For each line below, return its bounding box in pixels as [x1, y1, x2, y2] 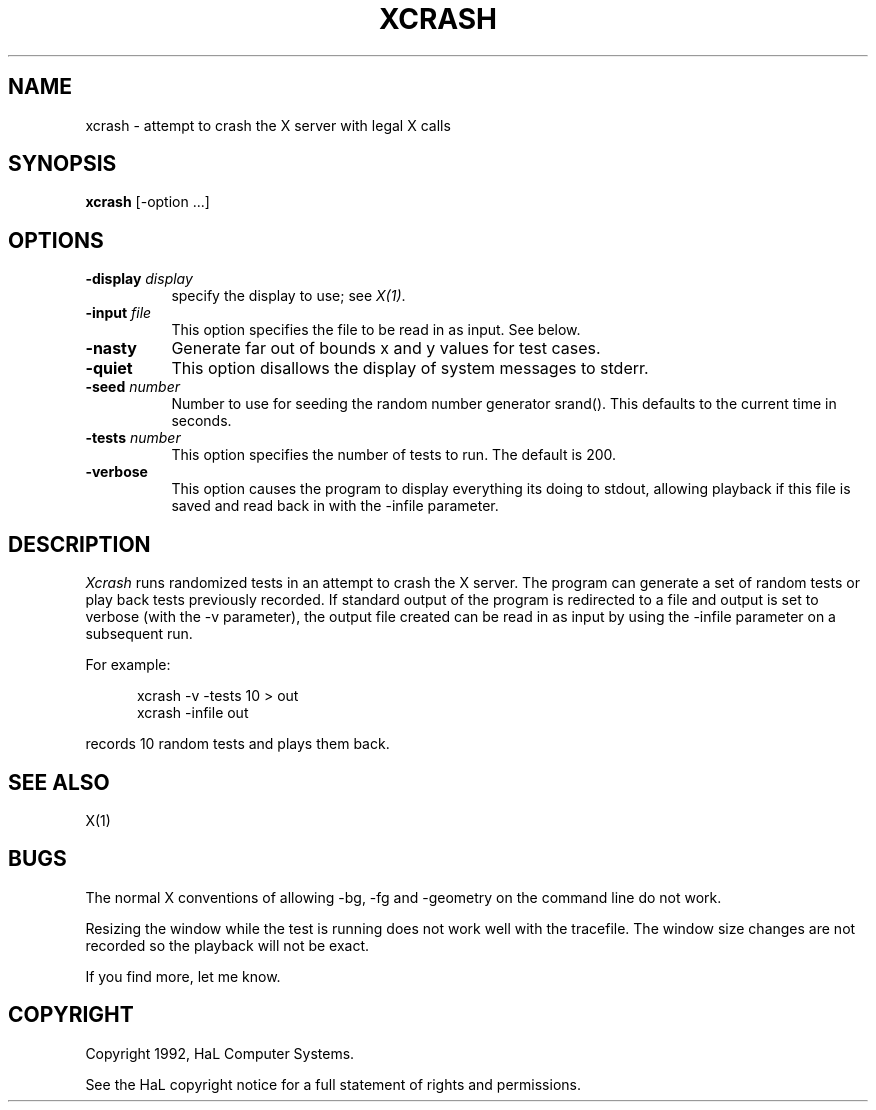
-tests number [85, 429, 181, 447]
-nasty [85, 338, 137, 359]
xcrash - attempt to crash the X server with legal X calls [85, 116, 451, 134]
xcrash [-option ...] [85, 193, 210, 211]
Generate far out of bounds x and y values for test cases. [171, 338, 601, 359]
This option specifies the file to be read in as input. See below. [171, 321, 581, 339]
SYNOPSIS [8, 151, 117, 177]
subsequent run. [85, 625, 193, 643]
